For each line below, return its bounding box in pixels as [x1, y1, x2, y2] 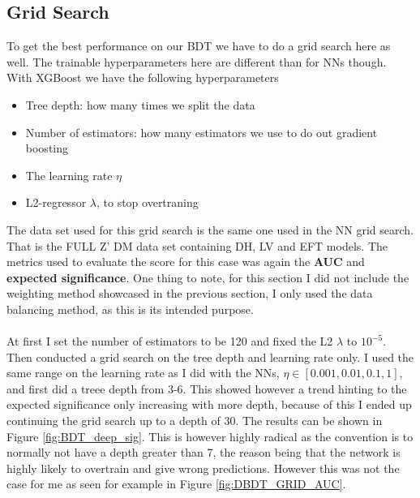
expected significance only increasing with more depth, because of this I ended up [6, 396, 412, 413]
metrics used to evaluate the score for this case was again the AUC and [6, 253, 365, 270]
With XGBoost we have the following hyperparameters [6, 69, 279, 86]
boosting [25, 140, 69, 157]
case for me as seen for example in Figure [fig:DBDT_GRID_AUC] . [6, 475, 346, 492]
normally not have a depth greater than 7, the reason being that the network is [6, 444, 401, 461]
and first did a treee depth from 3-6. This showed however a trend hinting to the [6, 380, 407, 397]
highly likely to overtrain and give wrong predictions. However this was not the [6, 459, 400, 476]
